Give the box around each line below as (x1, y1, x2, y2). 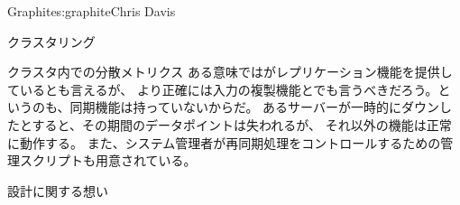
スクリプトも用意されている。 (19, 151, 197, 170)
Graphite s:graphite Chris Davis (7, 2, 176, 20)
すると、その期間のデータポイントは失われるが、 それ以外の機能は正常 (32, 115, 452, 134)
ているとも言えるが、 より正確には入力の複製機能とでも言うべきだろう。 (7, 79, 438, 98)
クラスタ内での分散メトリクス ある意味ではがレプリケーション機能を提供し (7, 62, 453, 81)
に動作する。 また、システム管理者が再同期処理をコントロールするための (7, 133, 441, 152)
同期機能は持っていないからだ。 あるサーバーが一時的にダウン (69, 98, 439, 116)
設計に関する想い (7, 181, 108, 200)
